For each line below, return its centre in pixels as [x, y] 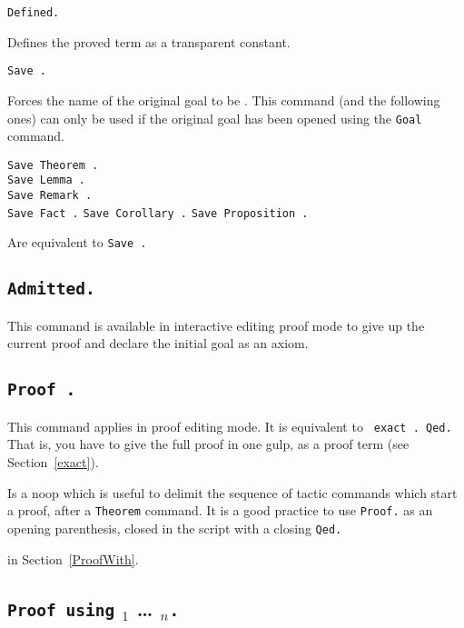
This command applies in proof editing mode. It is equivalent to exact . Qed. [230, 426]
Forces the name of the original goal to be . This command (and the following [224, 100]
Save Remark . [50, 196]
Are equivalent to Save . [77, 242]
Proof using [61, 610]
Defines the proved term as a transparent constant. [149, 41]
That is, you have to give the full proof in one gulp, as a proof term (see [208, 444]
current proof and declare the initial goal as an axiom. [158, 343]
